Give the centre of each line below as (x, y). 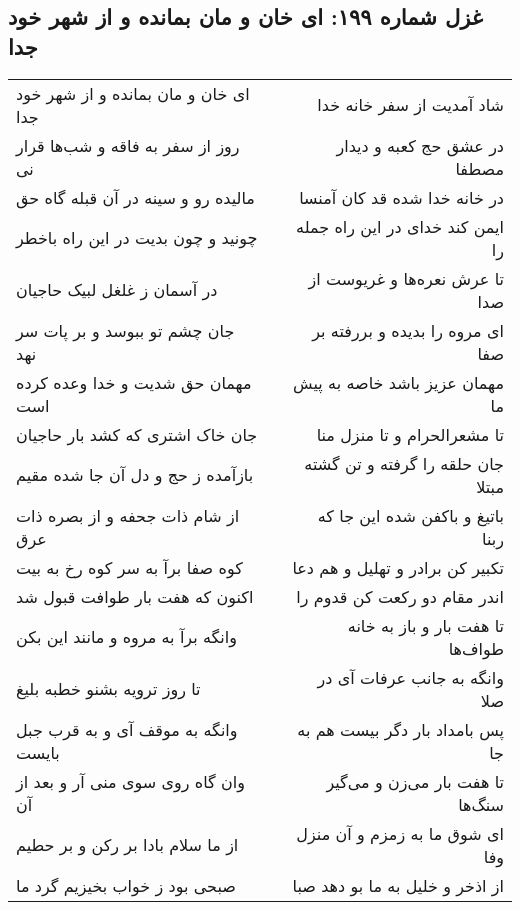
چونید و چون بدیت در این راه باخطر (137, 238)
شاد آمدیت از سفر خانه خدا (410, 105)
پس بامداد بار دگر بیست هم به (400, 729)
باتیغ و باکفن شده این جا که (410, 515)
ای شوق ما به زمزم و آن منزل (400, 833)
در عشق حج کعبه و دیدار (420, 145)
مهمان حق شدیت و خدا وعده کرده (134, 382)
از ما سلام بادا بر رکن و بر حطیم (127, 845)
